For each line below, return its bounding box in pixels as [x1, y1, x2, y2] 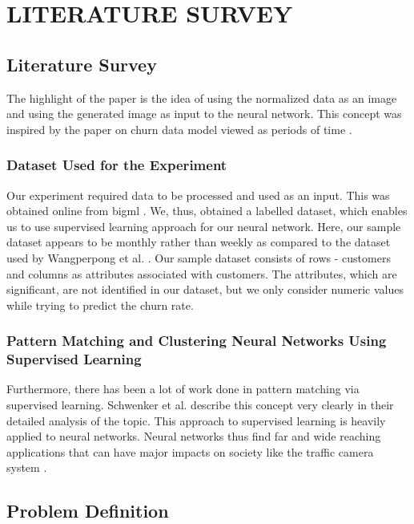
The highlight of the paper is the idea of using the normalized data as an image [6, 89, 397, 106]
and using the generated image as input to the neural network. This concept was [6, 105, 402, 122]
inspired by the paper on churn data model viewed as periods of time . [6, 120, 352, 137]
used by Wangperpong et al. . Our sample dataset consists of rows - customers [6, 249, 391, 266]
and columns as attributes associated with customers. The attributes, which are [6, 265, 397, 282]
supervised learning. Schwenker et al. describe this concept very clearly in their [6, 396, 394, 413]
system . [6, 459, 47, 476]
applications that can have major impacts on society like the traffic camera [6, 443, 374, 460]
